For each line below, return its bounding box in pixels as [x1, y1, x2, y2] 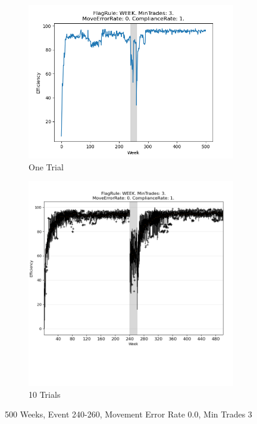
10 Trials [29, 388, 61, 400]
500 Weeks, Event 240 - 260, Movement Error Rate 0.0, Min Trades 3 [5, 408, 252, 420]
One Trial [29, 160, 64, 173]
